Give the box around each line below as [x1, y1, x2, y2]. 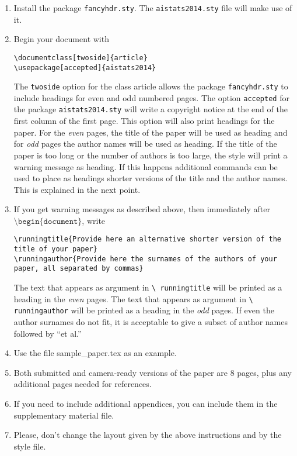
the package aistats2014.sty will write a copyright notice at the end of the [13, 103, 288, 115]
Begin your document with [13, 33, 109, 45]
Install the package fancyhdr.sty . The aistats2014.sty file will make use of [13, 2, 292, 13]
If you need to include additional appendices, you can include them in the [13, 398, 278, 410]
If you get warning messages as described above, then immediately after [13, 203, 270, 215]
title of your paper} [13, 245, 97, 254]
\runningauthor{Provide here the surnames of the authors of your [13, 254, 277, 263]
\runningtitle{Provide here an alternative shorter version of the [13, 235, 281, 244]
